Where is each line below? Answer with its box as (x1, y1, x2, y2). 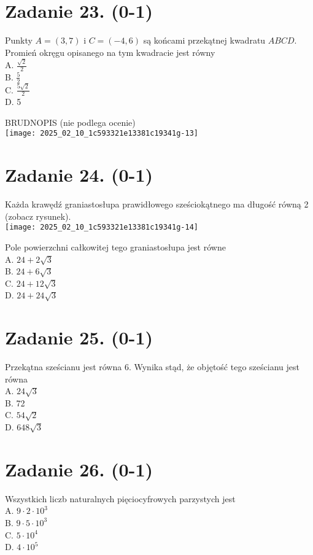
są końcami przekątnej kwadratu (143, 34, 266, 47)
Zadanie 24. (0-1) (5, 162, 153, 187)
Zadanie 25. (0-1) (5, 325, 153, 350)
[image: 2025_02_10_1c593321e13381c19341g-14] (5, 223, 198, 232)
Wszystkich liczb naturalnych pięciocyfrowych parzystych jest (5, 492, 236, 505)
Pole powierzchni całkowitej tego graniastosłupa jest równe (5, 241, 226, 254)
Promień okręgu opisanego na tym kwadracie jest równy (5, 45, 215, 58)
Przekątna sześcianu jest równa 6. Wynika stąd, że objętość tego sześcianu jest (5, 360, 299, 373)
